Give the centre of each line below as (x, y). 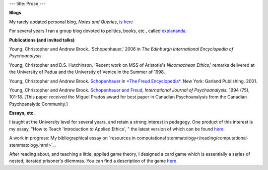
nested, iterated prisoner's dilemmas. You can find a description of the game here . (94, 161)
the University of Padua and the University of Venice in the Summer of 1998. (87, 72)
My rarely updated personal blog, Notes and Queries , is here (71, 22)
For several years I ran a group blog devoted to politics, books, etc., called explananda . (98, 31)
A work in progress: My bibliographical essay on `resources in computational (88, 138)
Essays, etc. (22, 113)
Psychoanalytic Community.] (38, 104)
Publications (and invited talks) (42, 40)
